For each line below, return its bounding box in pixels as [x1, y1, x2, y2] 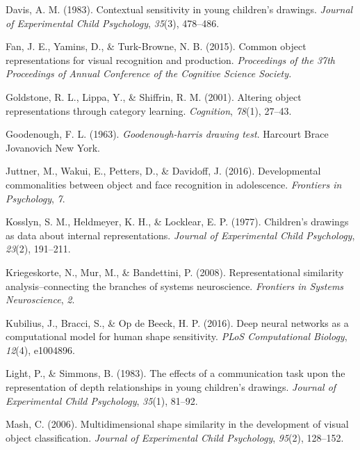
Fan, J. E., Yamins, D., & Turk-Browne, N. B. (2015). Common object [6, 39, 306, 54]
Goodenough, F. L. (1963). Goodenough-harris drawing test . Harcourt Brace [6, 127, 329, 141]
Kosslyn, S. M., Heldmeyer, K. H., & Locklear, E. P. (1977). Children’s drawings [6, 214, 349, 229]
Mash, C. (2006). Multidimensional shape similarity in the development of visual [6, 417, 349, 431]
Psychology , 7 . [6, 191, 65, 205]
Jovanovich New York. [6, 140, 100, 154]
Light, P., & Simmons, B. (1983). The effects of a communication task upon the [6, 366, 345, 380]
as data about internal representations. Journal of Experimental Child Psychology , [6, 227, 355, 242]
